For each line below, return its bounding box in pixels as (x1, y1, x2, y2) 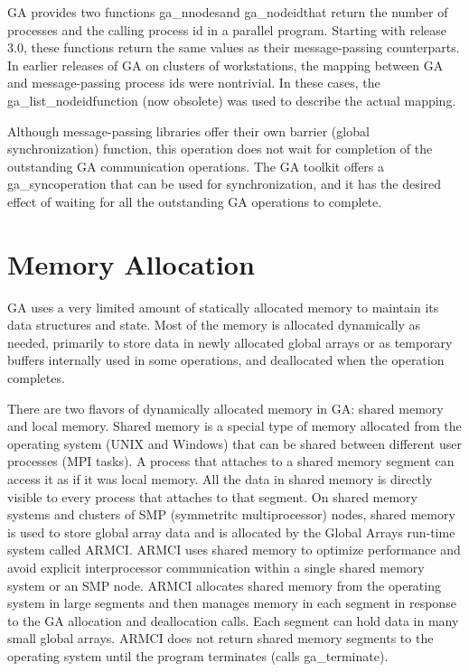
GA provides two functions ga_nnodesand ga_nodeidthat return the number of (7, 3, 448, 21)
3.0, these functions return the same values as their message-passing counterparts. (7, 38, 460, 57)
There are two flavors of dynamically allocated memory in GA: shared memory (7, 398, 444, 417)
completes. (7, 369, 65, 387)
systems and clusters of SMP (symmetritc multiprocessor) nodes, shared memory (7, 505, 455, 524)
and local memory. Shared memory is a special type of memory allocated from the (7, 416, 462, 435)
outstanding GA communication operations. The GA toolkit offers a (7, 156, 385, 175)
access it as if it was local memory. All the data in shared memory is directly (7, 470, 433, 488)
